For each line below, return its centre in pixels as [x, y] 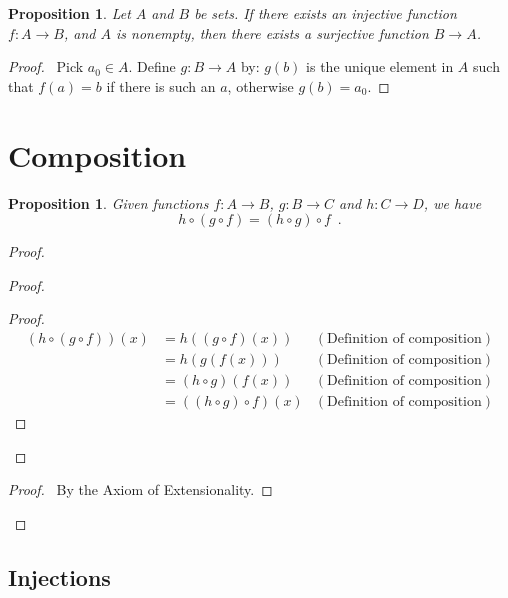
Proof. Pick [46, 66]
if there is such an [161, 85]
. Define [152, 66]
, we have [452, 202]
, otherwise [260, 85]
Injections [59, 576]
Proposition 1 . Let [69, 13]
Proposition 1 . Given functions [108, 202]
